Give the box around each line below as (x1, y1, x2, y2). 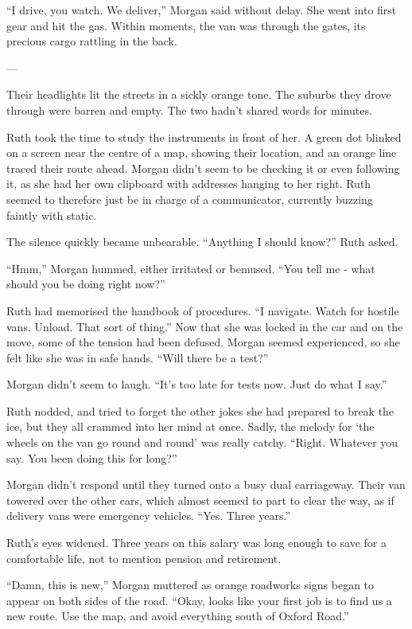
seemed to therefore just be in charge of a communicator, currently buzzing (6, 190, 373, 207)
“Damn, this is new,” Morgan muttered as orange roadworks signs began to (6, 576, 375, 593)
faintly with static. (6, 206, 97, 223)
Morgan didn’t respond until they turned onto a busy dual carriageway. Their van (6, 476, 406, 493)
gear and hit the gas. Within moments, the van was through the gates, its (6, 17, 366, 33)
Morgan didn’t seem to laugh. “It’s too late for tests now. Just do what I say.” (6, 376, 387, 393)
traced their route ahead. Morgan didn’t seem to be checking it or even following (6, 159, 400, 176)
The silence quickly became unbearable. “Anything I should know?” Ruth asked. (6, 233, 398, 250)
